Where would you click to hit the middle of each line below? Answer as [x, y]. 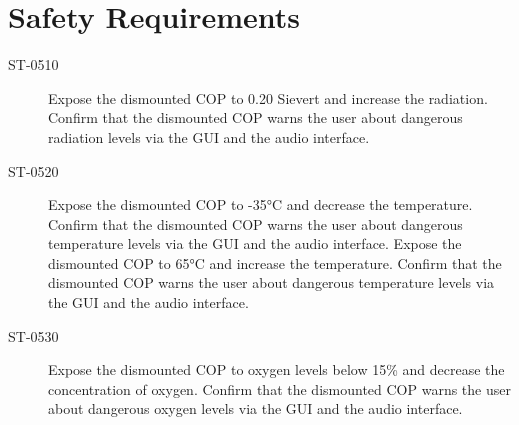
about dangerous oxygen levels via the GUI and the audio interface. [255, 408]
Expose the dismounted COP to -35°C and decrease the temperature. [260, 204]
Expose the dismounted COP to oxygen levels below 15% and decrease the [276, 369]
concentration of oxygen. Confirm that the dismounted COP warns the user [279, 388]
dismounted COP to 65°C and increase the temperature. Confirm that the [275, 262]
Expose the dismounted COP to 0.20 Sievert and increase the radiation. [268, 97]
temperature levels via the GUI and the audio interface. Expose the [255, 243]
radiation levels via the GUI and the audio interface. [209, 136]
